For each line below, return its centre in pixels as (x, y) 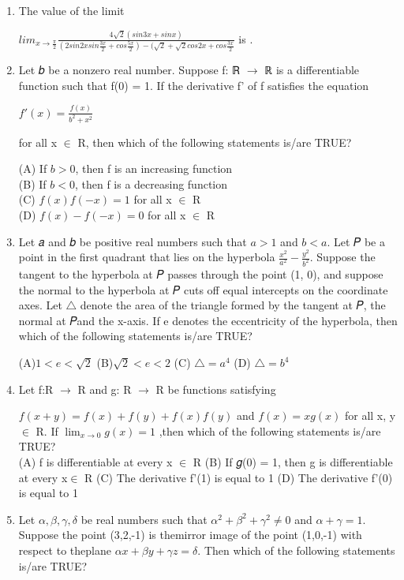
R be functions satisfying (216, 389)
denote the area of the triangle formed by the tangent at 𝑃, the (233, 305)
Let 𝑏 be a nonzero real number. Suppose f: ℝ (129, 70)
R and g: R (105, 389)
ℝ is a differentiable (312, 70)
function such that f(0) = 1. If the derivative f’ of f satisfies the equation (194, 85)
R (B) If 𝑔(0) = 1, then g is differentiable (293, 461)
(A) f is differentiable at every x (95, 461)
